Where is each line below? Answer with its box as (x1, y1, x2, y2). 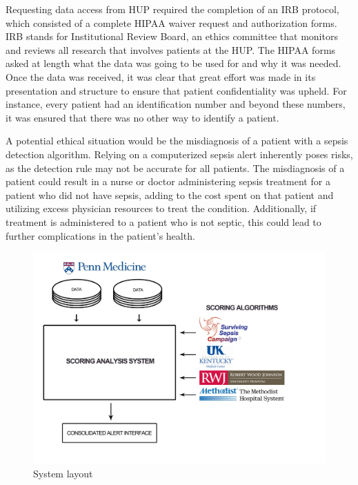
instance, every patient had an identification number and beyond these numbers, (6, 97, 346, 111)
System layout (33, 466, 93, 480)
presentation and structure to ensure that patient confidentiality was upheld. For (6, 83, 347, 97)
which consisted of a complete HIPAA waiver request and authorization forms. (6, 15, 337, 30)
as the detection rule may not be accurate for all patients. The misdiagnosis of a (6, 160, 345, 175)
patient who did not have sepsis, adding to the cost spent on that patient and (6, 187, 334, 202)
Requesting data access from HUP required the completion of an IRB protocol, (6, 2, 339, 16)
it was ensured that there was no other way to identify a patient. (6, 110, 279, 124)
